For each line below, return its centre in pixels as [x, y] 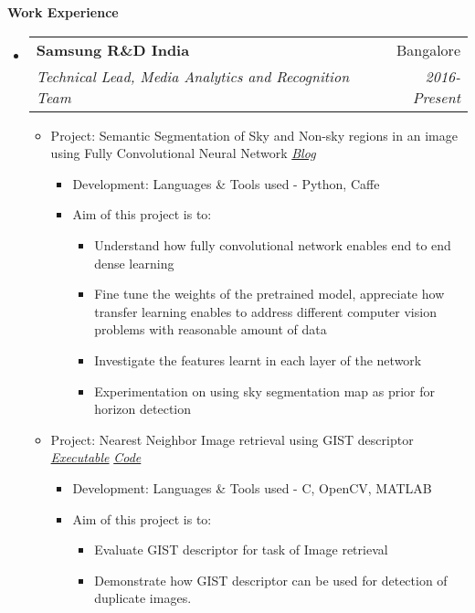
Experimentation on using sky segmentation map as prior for [265, 391]
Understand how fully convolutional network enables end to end [273, 244]
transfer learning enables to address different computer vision [265, 311]
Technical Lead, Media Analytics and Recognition [193, 76]
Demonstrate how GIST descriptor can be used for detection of [271, 580]
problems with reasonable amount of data [211, 329]
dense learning [134, 263]
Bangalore [428, 49]
